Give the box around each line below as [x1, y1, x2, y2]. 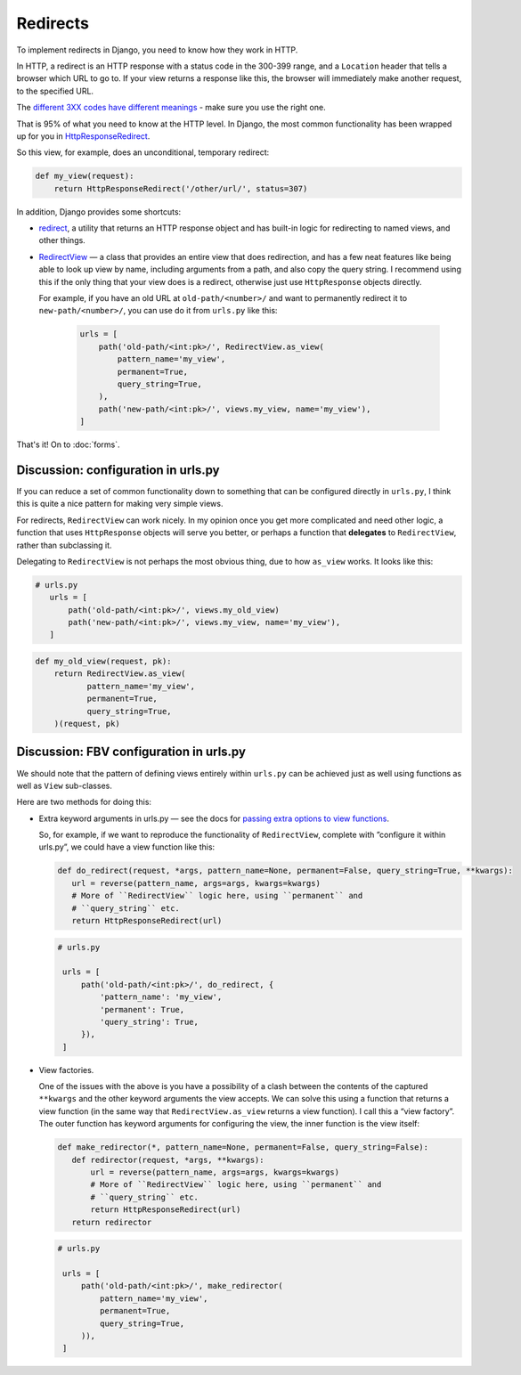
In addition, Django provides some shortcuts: [16, 206, 182, 217]
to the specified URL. [16, 85, 94, 96]
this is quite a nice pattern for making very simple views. [16, 499, 224, 509]
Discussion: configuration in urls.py [16, 462, 220, 477]
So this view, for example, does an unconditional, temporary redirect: [16, 147, 270, 158]
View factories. [38, 1064, 94, 1075]
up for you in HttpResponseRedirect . [16, 130, 151, 142]
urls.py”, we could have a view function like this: [38, 842, 216, 852]
